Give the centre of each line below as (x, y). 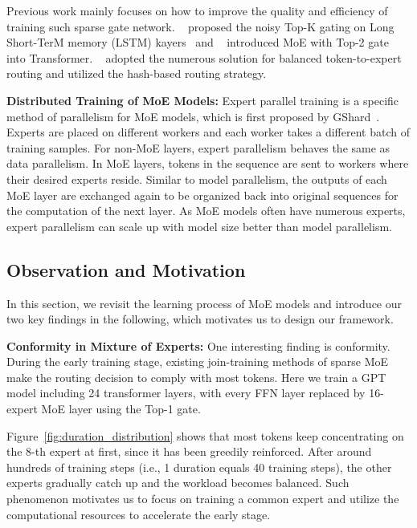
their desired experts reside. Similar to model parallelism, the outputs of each (197, 179)
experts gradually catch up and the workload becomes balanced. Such (178, 483)
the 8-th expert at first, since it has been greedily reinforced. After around (189, 451)
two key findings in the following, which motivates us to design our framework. (200, 319)
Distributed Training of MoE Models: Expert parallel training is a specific (203, 100)
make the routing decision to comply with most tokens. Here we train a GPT (196, 377)
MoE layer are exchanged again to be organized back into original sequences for (202, 195)
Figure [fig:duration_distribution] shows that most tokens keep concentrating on (205, 435)
